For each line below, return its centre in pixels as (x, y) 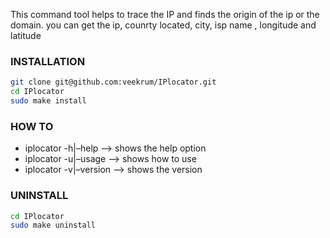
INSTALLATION (48, 61)
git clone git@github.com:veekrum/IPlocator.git (113, 82)
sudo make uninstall (53, 225)
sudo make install (48, 101)
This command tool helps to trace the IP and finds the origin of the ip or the (165, 14)
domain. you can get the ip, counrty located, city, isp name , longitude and (163, 25)
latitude (26, 35)
